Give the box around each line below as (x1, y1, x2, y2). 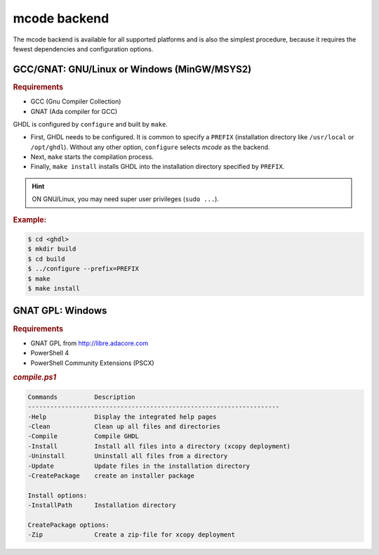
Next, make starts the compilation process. (30, 153, 154, 161)
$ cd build (27, 255, 65, 263)
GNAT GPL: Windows (13, 305, 107, 317)
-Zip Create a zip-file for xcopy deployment (27, 531, 235, 539)
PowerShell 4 (30, 349, 69, 357)
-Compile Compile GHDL (27, 433, 140, 440)
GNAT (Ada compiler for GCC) (30, 107, 118, 115)
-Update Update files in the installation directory (27, 461, 251, 470)
